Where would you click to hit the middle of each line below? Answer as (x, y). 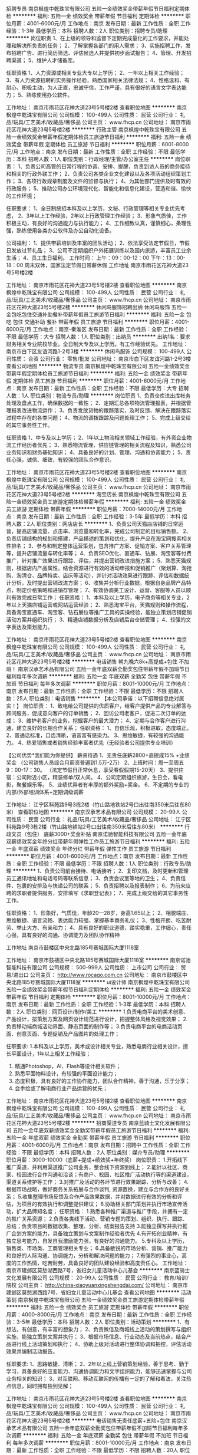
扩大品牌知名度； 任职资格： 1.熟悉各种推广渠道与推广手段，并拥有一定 (102, 1211)
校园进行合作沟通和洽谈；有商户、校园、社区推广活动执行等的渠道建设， (104, 1174)
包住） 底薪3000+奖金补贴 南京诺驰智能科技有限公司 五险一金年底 (107, 834)
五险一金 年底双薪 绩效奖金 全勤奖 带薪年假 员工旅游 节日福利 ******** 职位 (98, 1138)
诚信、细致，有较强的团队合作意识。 (70, 460)
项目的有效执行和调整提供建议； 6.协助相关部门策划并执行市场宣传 (102, 1204)
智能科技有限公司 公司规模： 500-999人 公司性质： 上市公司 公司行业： (93, 967)
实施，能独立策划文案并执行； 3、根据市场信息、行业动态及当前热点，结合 (96, 1337)
